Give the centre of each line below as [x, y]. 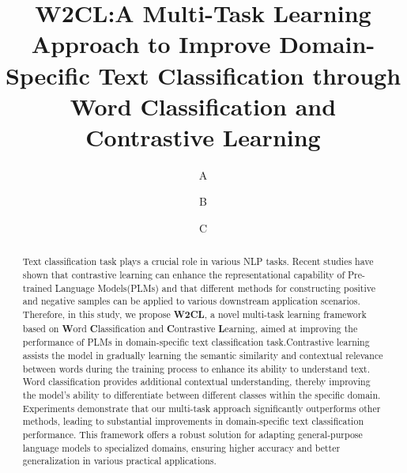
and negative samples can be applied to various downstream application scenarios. [191, 301]
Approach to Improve [151, 44]
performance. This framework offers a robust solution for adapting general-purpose [192, 434]
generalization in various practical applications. [119, 461]
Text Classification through [250, 75]
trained [37, 288]
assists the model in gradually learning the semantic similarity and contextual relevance [203, 356]
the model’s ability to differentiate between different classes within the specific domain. [202, 395]
